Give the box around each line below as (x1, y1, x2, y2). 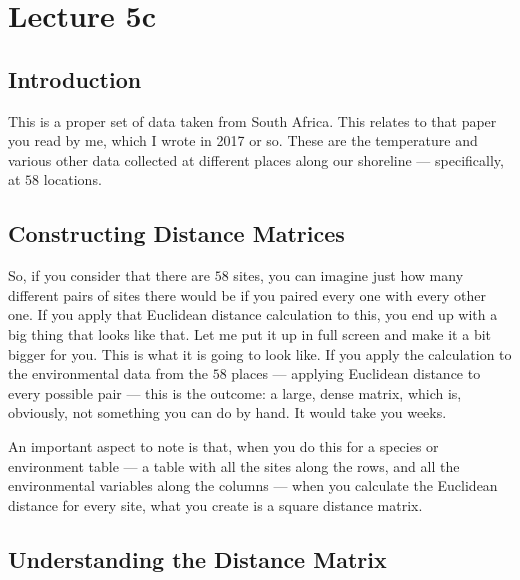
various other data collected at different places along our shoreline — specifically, (8, 149, 504, 170)
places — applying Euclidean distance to (231, 363, 481, 384)
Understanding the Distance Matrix (8, 543, 387, 574)
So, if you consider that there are (8, 265, 211, 286)
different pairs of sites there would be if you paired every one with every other (8, 284, 487, 305)
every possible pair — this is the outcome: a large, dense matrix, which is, (8, 382, 462, 403)
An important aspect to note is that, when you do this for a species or (8, 435, 439, 456)
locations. (43, 169, 102, 190)
